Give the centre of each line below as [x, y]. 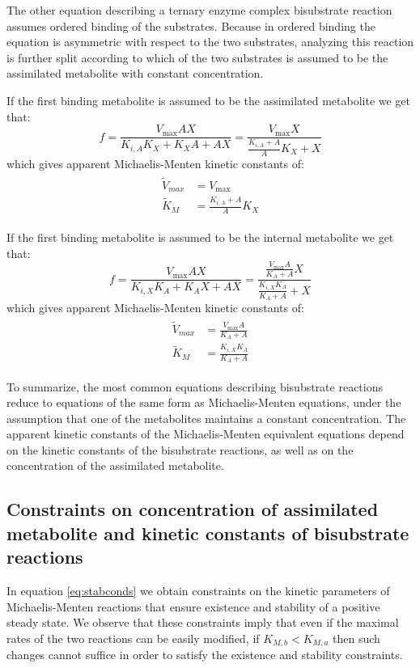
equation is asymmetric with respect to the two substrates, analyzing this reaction [210, 42]
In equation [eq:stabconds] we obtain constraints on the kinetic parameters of [198, 591]
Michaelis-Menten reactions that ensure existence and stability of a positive [193, 606]
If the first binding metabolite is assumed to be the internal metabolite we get [200, 237]
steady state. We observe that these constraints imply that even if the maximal [203, 622]
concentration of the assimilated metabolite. [115, 465]
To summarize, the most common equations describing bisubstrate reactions [195, 386]
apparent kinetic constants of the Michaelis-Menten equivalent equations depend [206, 434]
